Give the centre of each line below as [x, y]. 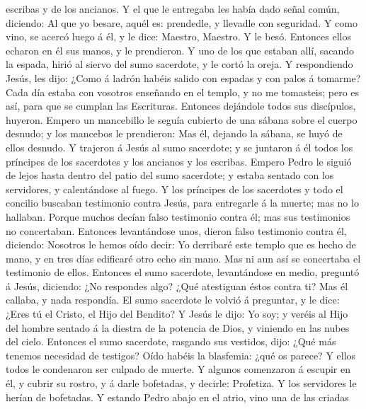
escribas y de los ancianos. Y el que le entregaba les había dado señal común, [173, 8]
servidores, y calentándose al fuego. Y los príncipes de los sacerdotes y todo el [175, 189]
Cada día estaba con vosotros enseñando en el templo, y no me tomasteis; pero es [183, 92]
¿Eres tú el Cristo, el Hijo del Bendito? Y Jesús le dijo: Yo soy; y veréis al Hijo [177, 314]
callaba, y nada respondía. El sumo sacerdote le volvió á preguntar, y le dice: [173, 300]
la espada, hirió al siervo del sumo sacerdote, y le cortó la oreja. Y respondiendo [179, 64]
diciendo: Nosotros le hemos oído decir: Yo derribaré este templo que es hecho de [181, 244]
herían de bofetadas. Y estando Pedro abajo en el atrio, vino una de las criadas [177, 397]
